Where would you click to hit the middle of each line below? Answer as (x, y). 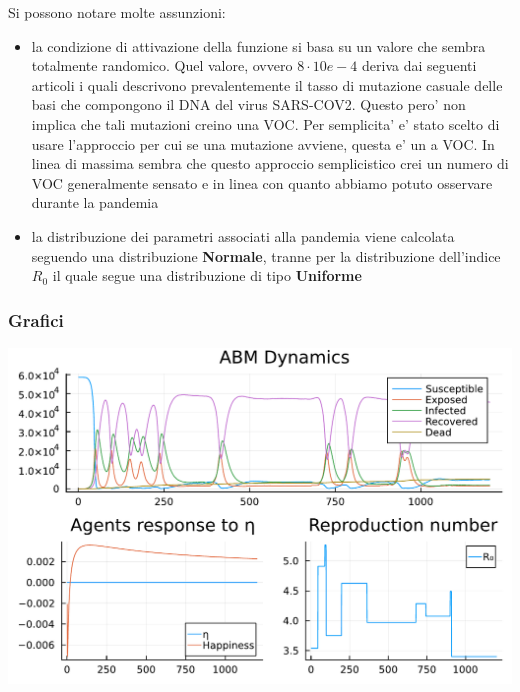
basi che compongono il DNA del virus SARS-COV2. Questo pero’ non (248, 104)
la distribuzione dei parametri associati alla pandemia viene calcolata (243, 235)
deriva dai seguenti (419, 65)
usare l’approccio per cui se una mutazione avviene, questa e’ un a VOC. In (263, 143)
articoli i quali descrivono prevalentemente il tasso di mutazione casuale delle (267, 84)
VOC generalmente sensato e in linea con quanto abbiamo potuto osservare (262, 182)
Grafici (36, 319)
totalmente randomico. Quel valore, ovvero (162, 65)
